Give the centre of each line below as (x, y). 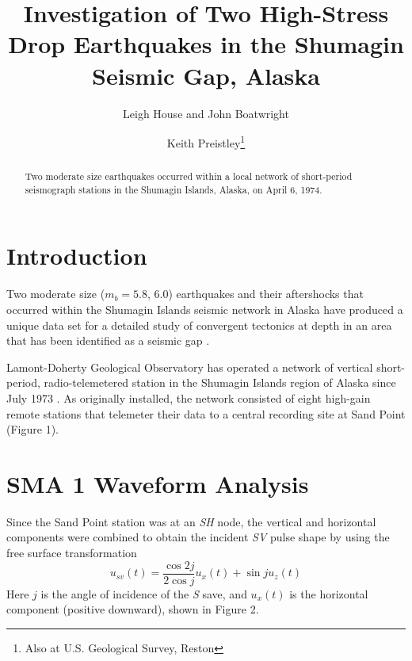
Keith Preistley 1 (206, 141)
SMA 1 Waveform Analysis (158, 483)
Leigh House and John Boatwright (206, 113)
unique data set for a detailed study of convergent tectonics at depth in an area (199, 325)
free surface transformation (72, 553)
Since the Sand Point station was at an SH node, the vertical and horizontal (191, 521)
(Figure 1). (32, 429)
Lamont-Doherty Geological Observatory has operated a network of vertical (190, 367)
